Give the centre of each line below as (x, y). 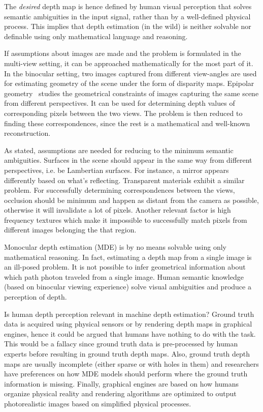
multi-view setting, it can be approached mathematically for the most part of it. (129, 63)
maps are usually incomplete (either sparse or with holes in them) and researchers (131, 363)
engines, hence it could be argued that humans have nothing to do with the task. (130, 333)
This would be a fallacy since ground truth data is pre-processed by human (121, 344)
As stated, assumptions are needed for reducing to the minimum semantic (119, 150)
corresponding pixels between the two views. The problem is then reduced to (123, 113)
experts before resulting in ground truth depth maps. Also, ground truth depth (127, 354)
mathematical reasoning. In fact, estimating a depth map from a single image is (128, 257)
